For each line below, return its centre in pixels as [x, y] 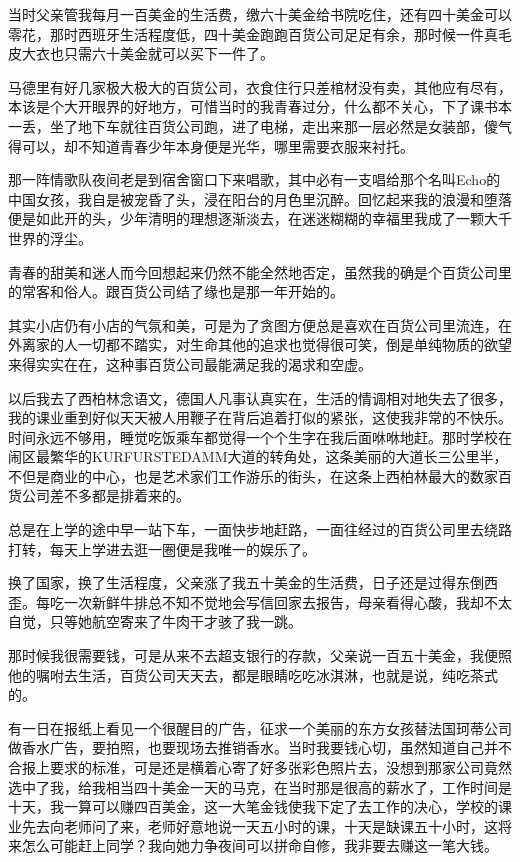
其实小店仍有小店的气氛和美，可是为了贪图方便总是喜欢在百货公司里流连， [253, 324]
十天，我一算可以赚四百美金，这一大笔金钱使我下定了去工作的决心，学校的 [253, 806]
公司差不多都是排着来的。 [105, 495]
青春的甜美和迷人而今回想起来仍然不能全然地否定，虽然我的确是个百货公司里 [260, 271]
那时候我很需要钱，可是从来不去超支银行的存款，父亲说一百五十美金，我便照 [260, 655]
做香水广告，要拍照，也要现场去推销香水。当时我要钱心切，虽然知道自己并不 [260, 747]
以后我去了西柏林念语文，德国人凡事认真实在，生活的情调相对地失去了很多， [260, 397]
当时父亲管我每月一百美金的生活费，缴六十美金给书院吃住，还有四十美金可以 [260, 14]
